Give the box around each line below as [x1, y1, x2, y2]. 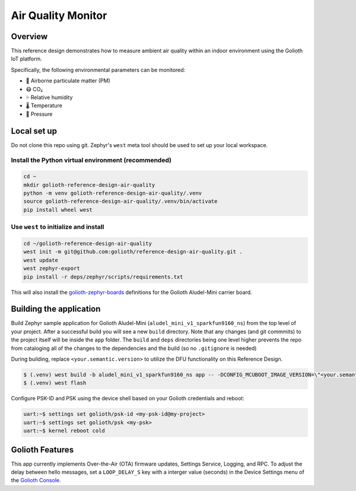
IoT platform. [11, 55, 43, 62]
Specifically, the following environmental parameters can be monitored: [11, 66, 186, 74]
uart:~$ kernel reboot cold [23, 428, 105, 434]
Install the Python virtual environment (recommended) [11, 156, 172, 164]
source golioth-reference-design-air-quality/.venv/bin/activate [23, 198, 218, 205]
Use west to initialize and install [11, 223, 104, 231]
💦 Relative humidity [26, 94, 73, 101]
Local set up [11, 126, 58, 136]
